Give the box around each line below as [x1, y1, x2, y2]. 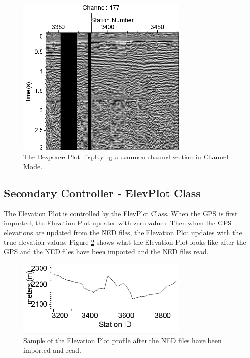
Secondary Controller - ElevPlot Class [4, 185, 201, 200]
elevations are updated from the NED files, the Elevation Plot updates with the [4, 227, 242, 237]
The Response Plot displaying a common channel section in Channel [23, 152, 229, 162]
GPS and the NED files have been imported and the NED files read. [4, 246, 208, 257]
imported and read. [23, 345, 81, 355]
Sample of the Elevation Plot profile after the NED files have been [23, 335, 222, 345]
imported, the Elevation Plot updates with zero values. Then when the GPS [4, 218, 232, 228]
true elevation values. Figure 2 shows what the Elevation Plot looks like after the [4, 237, 246, 247]
